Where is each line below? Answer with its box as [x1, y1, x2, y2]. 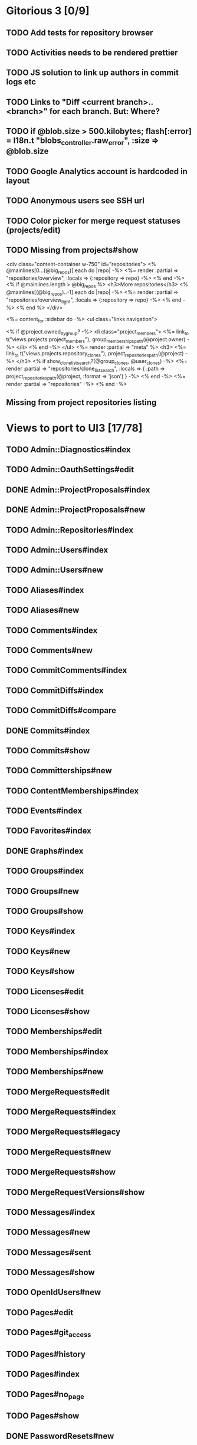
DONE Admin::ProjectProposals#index [6, 485, 150, 495]
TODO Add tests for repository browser [6, 28, 153, 38]
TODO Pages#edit [6, 1307, 74, 1317]
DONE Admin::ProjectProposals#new [6, 505, 146, 515]
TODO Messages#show [6, 1267, 96, 1277]
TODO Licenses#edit [6, 986, 84, 996]
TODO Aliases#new [6, 605, 80, 615]
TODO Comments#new [6, 645, 93, 655]
